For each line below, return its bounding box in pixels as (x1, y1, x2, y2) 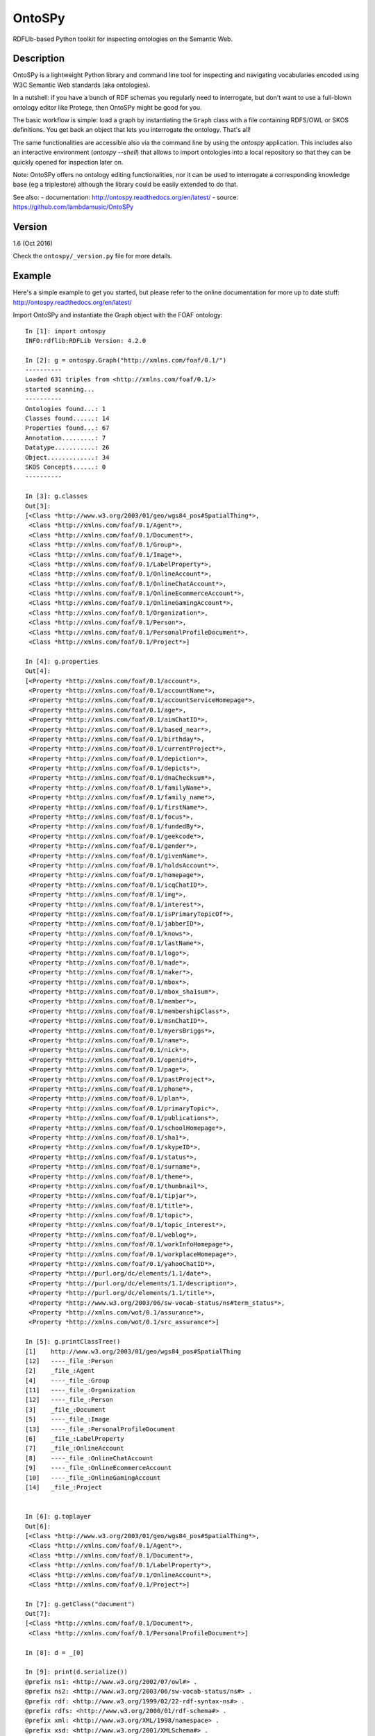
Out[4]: (25, 667, 51, 675)
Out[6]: (25, 1522, 51, 1530)
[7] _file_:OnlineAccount (25, 1444, 124, 1453)
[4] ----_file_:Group (25, 1376, 110, 1385)
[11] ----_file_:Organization (25, 1386, 135, 1394)
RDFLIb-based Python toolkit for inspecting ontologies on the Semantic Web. (12, 35, 233, 43)
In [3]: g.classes (25, 492, 88, 500)
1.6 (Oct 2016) (12, 240, 53, 248)
